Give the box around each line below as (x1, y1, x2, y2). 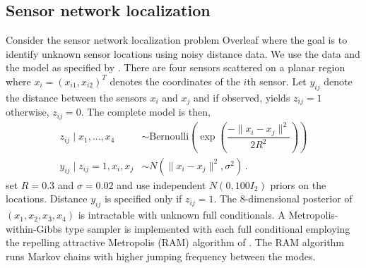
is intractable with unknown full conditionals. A (78, 207, 285, 222)
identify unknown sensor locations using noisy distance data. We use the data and (6, 46, 360, 61)
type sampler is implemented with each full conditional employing (65, 221, 350, 236)
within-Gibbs (6, 221, 62, 236)
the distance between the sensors (6, 90, 147, 104)
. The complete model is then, (81, 104, 211, 119)
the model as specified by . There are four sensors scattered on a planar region (6, 60, 346, 75)
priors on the (270, 177, 326, 192)
